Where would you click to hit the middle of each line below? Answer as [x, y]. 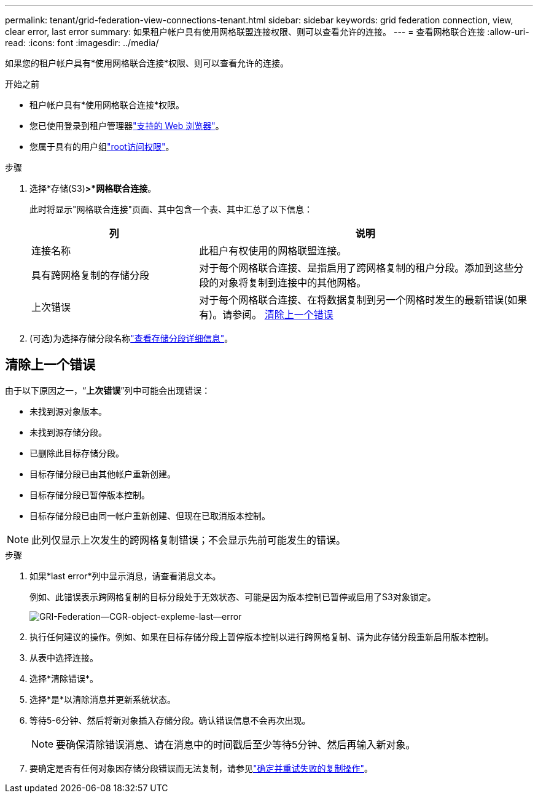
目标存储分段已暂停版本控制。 [90, 495]
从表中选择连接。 [64, 657]
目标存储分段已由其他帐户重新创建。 [103, 474]
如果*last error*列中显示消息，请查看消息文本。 [125, 576]
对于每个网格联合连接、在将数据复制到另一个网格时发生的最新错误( [353, 300]
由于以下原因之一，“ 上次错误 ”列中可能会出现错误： [108, 390]
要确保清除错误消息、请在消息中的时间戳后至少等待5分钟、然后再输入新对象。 [236, 744]
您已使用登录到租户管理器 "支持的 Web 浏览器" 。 [127, 126]
